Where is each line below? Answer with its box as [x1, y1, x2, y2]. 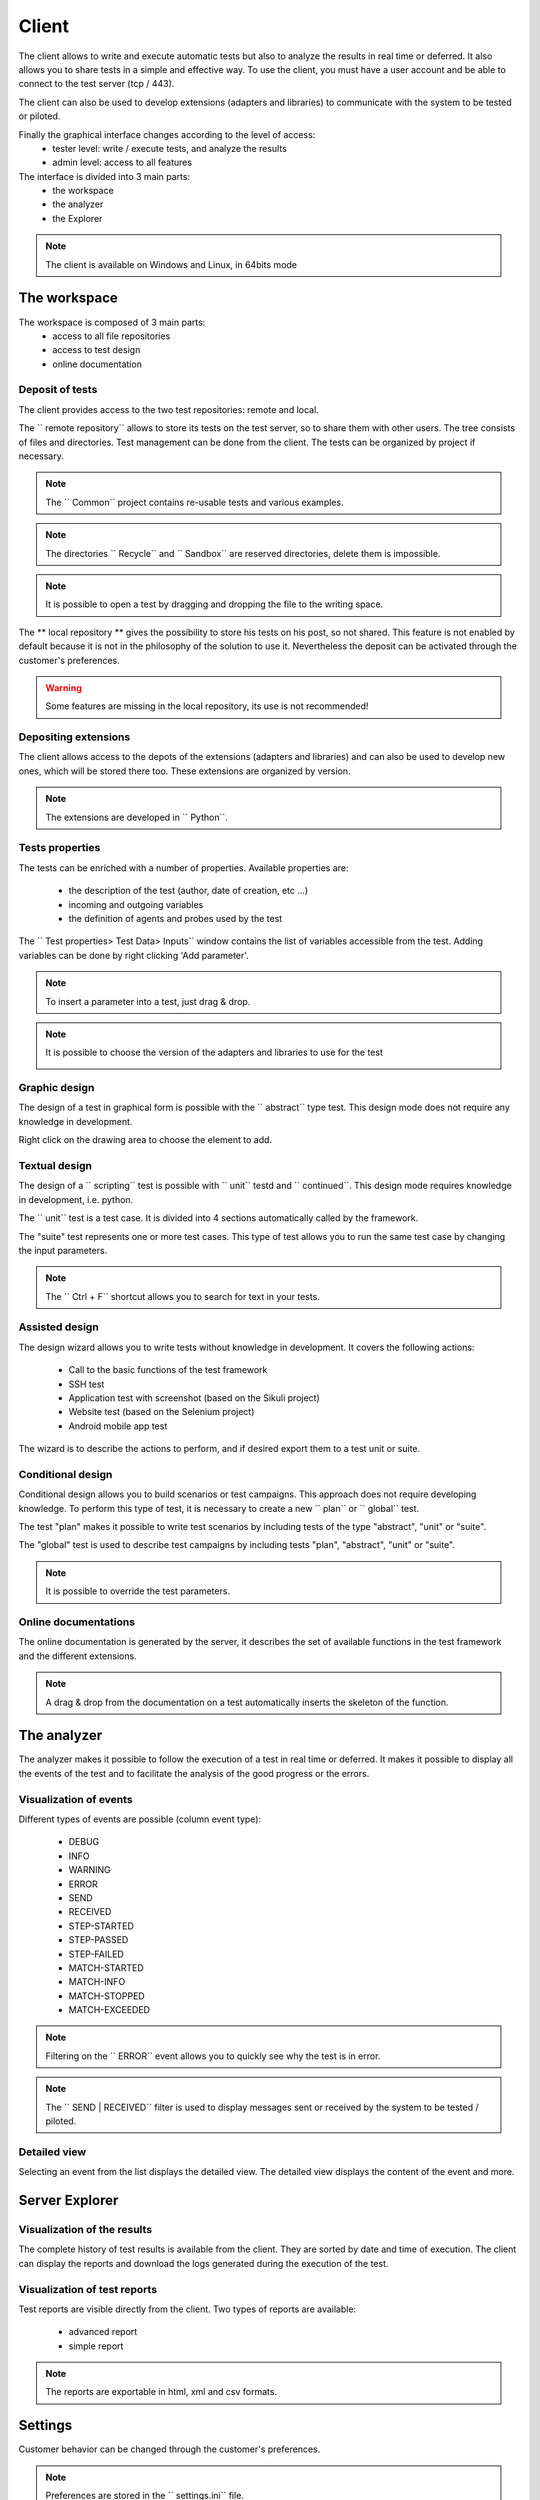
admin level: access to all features [52, 156, 193, 169]
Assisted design [18, 1320, 99, 1334]
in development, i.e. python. [18, 1193, 134, 1205]
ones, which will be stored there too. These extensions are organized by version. [18, 765, 351, 777]
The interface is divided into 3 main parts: [18, 170, 190, 182]
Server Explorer [18, 2192, 119, 2209]
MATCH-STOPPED [68, 1990, 145, 2002]
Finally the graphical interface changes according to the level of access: [18, 128, 316, 140]
